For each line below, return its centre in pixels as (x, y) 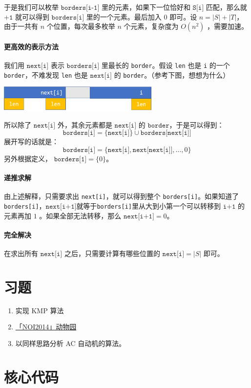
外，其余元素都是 (85, 124)
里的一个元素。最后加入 (124, 16)
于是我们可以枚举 (31, 7)
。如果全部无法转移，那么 (80, 215)
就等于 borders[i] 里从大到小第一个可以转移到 (148, 206)
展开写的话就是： (31, 141)
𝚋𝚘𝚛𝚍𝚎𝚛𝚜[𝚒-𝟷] (80, 8)
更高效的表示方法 (31, 46)
